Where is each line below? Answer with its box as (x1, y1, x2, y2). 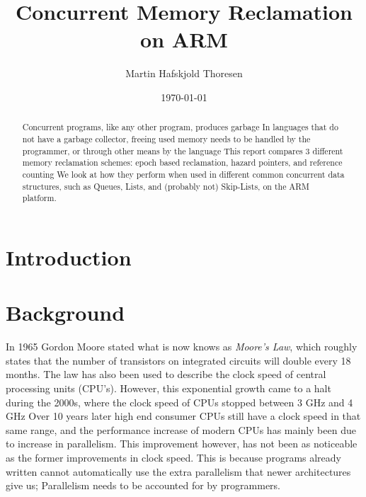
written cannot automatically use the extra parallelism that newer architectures (6, 464, 351, 479)
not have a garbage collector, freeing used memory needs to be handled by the (22, 132, 311, 144)
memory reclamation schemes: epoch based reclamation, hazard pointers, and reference (22, 156, 343, 168)
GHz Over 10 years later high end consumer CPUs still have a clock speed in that (6, 409, 361, 423)
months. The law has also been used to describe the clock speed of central (6, 367, 326, 382)
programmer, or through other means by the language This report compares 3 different (22, 144, 343, 156)
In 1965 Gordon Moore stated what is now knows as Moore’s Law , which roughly (6, 339, 358, 354)
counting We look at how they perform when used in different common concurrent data (22, 168, 345, 180)
